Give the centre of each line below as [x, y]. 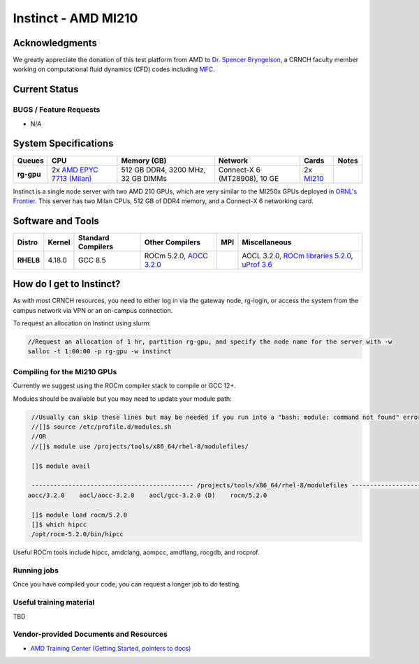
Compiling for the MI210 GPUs [65, 371]
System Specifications [63, 143]
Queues [31, 161]
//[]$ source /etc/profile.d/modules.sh [102, 427]
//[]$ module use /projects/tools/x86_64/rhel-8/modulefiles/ [140, 446]
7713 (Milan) [72, 178]
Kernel [59, 242]
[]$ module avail [61, 466]
